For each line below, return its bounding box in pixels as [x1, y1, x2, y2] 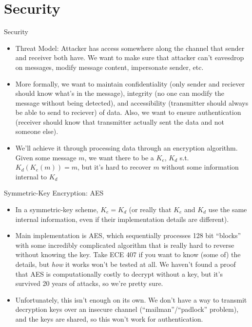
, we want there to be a [84, 152, 154, 162]
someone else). [15, 126, 58, 136]
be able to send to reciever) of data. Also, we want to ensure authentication [15, 107, 241, 117]
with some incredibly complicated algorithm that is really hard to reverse [15, 240, 234, 250]
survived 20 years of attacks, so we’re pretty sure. [15, 278, 163, 288]
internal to [15, 171, 47, 181]
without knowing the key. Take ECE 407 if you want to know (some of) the [15, 249, 241, 260]
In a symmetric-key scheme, [15, 204, 98, 215]
